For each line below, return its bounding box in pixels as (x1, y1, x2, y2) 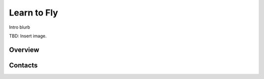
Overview (9, 46, 40, 54)
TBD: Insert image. (9, 33, 47, 39)
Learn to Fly (9, 7, 58, 18)
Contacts (9, 61, 38, 69)
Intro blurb (9, 24, 30, 30)
